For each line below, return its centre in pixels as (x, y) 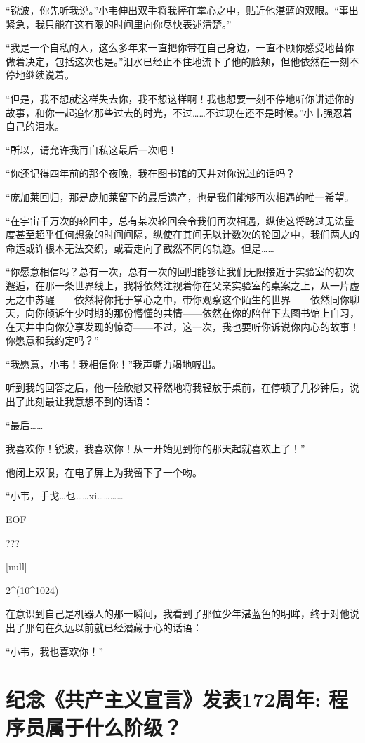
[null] (16, 566)
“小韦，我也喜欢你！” (55, 651)
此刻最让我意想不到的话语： (89, 401)
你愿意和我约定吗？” (52, 340)
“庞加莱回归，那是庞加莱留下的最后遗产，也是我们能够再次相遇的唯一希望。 (180, 196)
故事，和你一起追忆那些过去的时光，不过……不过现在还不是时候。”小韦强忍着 (179, 112)
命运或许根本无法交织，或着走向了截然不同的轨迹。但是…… (140, 248)
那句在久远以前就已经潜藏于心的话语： (113, 627)
